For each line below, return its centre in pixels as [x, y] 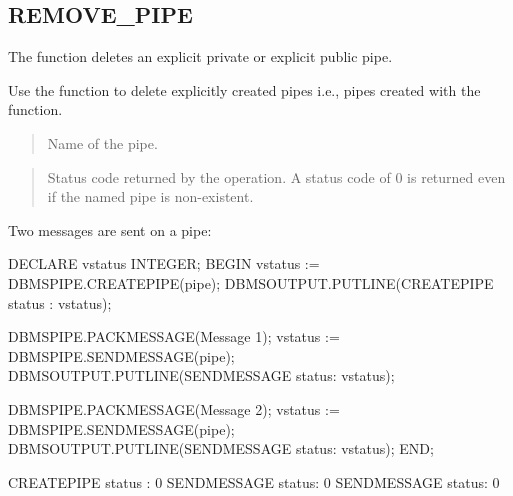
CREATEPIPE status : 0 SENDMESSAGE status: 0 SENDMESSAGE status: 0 [254, 481]
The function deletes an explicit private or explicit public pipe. [200, 56]
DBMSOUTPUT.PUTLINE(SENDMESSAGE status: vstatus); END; [221, 448]
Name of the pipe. [102, 142]
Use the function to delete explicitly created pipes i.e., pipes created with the [244, 89]
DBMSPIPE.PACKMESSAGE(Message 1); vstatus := [174, 336]
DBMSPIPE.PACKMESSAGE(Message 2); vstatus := [174, 408]
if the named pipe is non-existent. [150, 196]
